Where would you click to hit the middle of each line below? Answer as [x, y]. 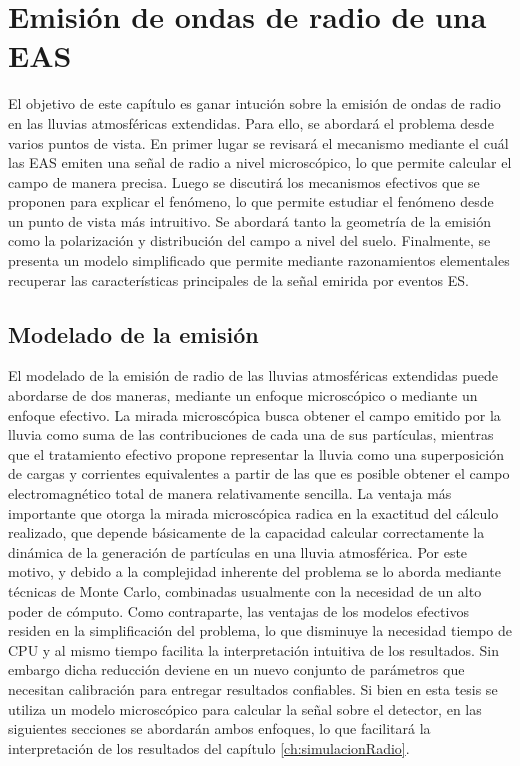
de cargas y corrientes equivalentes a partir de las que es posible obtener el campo [259, 473]
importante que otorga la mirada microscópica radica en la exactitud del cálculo [253, 512]
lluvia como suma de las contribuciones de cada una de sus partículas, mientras [251, 434]
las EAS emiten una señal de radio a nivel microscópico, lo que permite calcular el [260, 162]
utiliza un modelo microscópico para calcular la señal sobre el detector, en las [245, 708]
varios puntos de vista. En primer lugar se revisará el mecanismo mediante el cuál [258, 142]
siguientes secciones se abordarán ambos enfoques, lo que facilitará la [219, 728]
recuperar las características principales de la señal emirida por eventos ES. [239, 279]
